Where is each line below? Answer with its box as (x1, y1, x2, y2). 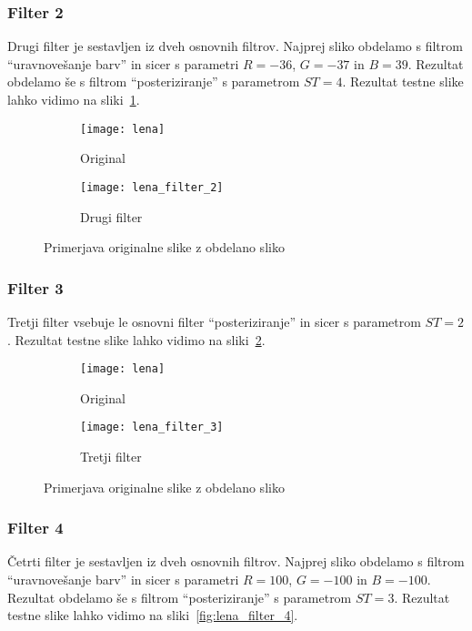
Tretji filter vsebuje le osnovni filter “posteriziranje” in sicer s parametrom (7, 311, 421, 331)
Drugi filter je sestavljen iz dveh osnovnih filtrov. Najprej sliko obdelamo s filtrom (7, 36, 463, 56)
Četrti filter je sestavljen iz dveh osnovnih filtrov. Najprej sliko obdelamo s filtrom (7, 552, 465, 571)
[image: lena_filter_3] (80, 421, 224, 434)
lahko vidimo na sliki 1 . (7, 90, 140, 108)
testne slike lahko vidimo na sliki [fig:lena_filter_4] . (7, 606, 298, 625)
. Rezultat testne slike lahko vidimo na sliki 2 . (7, 330, 266, 349)
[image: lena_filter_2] (80, 180, 224, 194)
